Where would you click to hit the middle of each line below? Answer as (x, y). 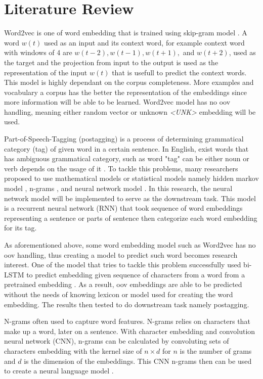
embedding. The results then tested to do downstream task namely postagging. (127, 304)
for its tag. (20, 228)
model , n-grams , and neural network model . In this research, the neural (118, 188)
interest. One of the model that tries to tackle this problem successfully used (123, 265)
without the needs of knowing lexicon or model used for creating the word (119, 294)
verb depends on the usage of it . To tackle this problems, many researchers (121, 168)
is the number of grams (216, 350)
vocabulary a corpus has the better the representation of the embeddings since (126, 92)
